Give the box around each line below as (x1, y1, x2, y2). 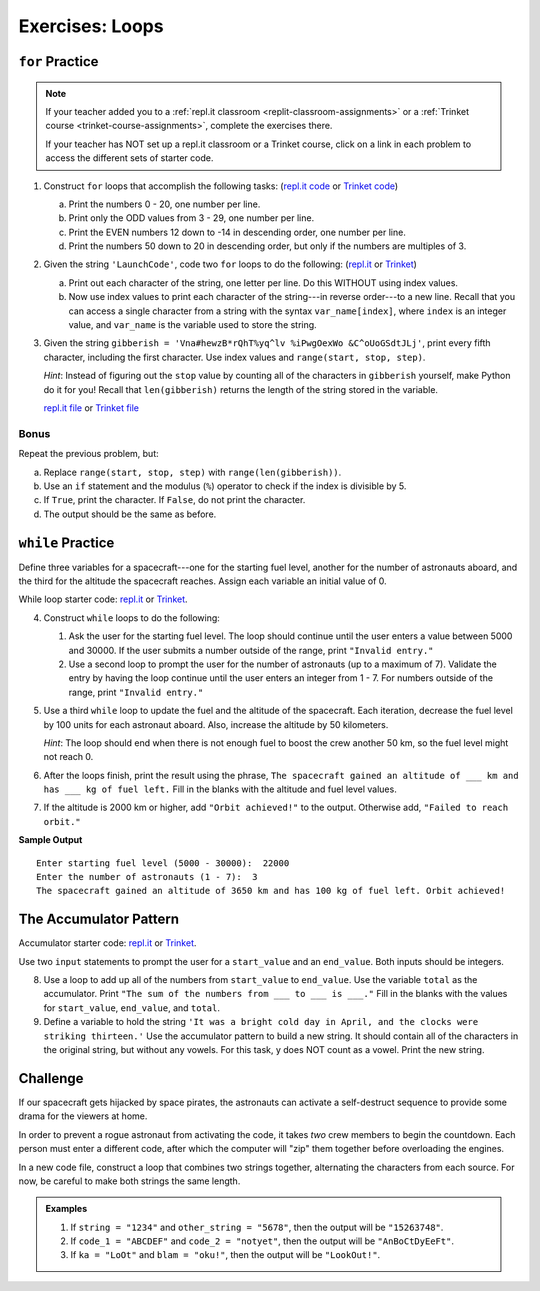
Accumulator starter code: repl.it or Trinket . (18, 937, 197, 949)
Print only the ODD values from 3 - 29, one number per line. (68, 212, 315, 224)
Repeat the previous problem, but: (18, 448, 159, 460)
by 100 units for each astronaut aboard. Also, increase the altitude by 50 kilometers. (43, 718, 389, 730)
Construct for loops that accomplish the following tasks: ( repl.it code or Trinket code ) (43, 180, 399, 192)
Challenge (18, 1070, 84, 1087)
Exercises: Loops (18, 15, 164, 37)
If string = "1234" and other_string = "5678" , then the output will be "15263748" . (70, 1221, 444, 1233)
